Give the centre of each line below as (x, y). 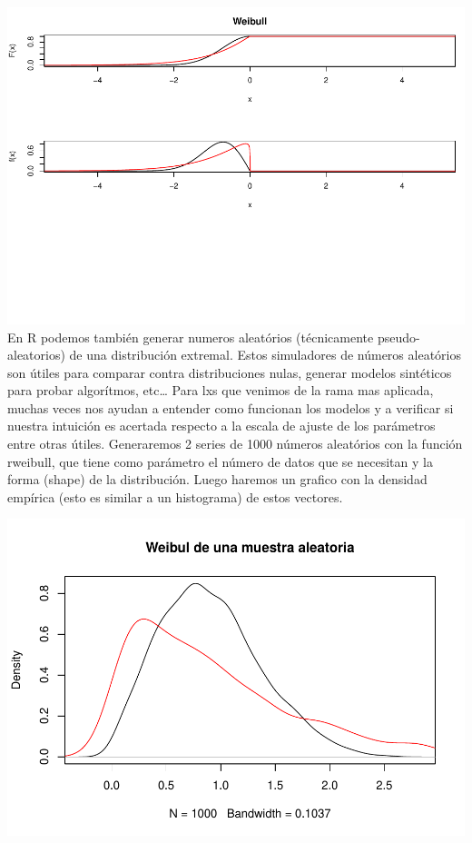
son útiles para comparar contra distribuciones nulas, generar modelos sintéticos (230, 372)
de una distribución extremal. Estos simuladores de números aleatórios (265, 355)
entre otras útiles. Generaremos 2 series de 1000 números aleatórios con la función (235, 444)
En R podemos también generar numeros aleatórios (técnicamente (191, 337)
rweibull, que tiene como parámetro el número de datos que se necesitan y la (220, 461)
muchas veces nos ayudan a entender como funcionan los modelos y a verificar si (231, 407)
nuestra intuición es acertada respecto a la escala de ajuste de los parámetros (221, 426)
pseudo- (398, 337)
